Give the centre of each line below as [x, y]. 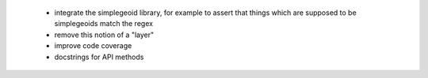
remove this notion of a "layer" [104, 35]
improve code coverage [93, 46]
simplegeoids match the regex [104, 24]
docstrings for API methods [99, 57]
